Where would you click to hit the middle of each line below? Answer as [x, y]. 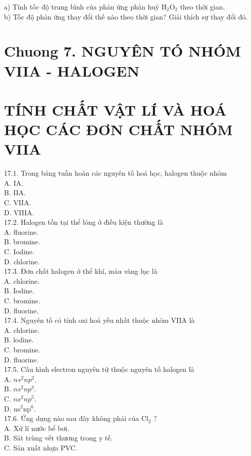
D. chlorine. [22, 261]
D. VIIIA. [19, 212]
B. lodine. [19, 340]
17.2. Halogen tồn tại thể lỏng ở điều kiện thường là [84, 222]
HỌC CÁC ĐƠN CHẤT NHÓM [118, 129]
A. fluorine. [21, 232]
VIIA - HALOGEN [72, 70]
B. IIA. [15, 192]
